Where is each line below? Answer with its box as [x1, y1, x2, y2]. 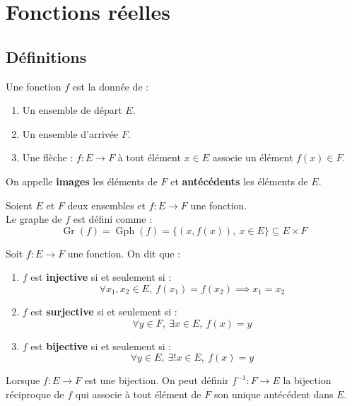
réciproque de [6, 386, 64, 401]
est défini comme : [73, 211, 153, 226]
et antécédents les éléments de [170, 173, 308, 188]
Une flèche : [22, 150, 74, 165]
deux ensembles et [67, 197, 146, 212]
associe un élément [212, 150, 293, 165]
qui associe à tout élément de [75, 386, 201, 401]
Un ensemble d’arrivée [22, 126, 119, 141]
